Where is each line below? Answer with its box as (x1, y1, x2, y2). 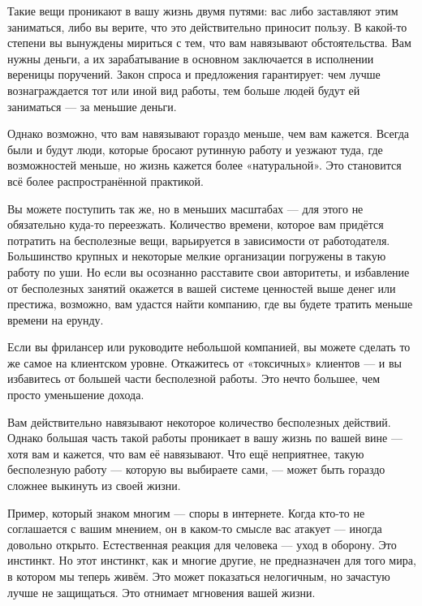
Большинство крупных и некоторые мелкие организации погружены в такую (7, 247, 386, 264)
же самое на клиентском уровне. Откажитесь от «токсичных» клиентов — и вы (7, 354, 402, 371)
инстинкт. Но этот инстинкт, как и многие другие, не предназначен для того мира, (7, 552, 416, 569)
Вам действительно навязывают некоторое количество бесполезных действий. (7, 413, 391, 430)
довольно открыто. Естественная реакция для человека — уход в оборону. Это (7, 535, 397, 552)
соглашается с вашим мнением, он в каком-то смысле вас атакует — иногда (7, 520, 382, 537)
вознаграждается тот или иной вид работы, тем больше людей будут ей (7, 81, 360, 98)
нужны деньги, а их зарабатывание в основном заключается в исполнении (7, 49, 374, 67)
